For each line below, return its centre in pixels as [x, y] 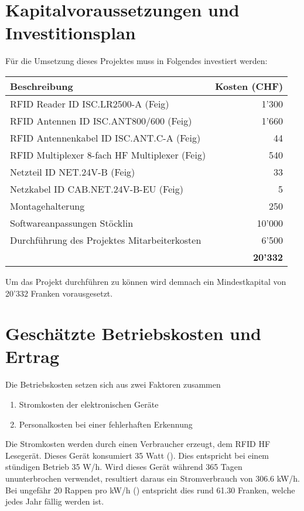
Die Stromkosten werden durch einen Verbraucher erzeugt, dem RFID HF [138, 444]
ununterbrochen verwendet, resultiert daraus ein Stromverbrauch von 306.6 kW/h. [153, 478]
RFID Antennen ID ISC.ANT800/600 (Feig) [101, 120]
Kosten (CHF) [249, 86]
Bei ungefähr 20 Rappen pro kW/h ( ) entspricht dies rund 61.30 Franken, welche [150, 490]
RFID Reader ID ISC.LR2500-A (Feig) [90, 103]
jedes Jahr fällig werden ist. [55, 501]
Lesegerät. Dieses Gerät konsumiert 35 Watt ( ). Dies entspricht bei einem [137, 455]
